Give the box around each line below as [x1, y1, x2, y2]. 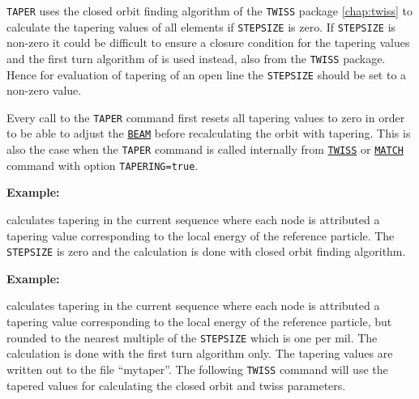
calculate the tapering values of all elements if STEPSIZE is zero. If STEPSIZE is [6, 18, 396, 35]
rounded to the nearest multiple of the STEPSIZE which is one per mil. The [6, 329, 378, 346]
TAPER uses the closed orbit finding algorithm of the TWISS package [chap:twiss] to [6, 2, 413, 19]
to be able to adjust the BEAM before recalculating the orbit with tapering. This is [6, 125, 411, 142]
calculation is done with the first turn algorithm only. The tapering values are [6, 345, 393, 362]
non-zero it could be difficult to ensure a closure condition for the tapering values [6, 34, 410, 51]
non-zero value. [6, 82, 82, 99]
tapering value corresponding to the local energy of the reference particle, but [6, 313, 392, 330]
